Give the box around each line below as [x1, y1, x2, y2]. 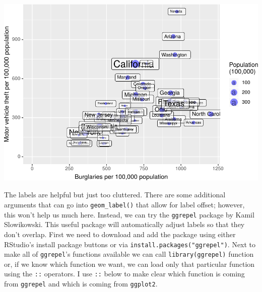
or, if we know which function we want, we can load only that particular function [4, 258, 255, 269]
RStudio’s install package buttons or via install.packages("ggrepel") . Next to [4, 239, 256, 249]
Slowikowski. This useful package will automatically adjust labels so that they [4, 219, 245, 230]
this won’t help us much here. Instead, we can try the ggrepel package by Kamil [4, 209, 254, 220]
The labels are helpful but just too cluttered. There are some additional [4, 189, 226, 200]
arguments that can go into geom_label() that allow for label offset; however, [4, 199, 245, 210]
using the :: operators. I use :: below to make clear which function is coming [4, 268, 245, 279]
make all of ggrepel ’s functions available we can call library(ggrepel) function [4, 249, 254, 259]
